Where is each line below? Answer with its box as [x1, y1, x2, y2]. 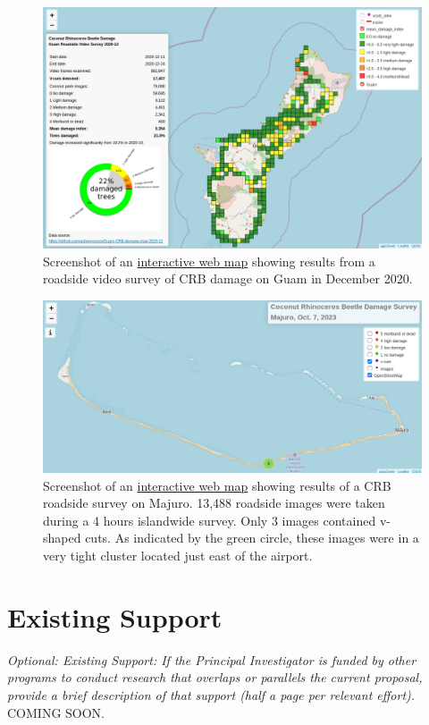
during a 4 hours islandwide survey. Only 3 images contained [43, 510, 376, 529]
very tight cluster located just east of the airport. [43, 546, 313, 565]
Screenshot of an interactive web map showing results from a [43, 251, 375, 270]
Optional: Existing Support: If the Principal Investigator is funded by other [7, 650, 416, 669]
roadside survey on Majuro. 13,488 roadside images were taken [43, 493, 385, 512]
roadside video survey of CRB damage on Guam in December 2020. [43, 269, 413, 288]
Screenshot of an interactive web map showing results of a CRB [43, 476, 391, 494]
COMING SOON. [7, 703, 105, 721]
